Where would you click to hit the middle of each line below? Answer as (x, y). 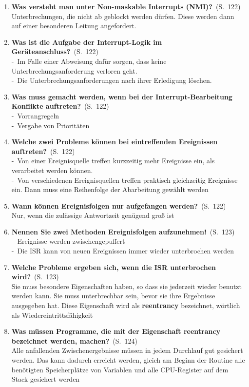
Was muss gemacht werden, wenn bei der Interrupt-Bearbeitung (122, 96)
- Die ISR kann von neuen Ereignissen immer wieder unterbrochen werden (123, 251)
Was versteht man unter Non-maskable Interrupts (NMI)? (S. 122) (126, 6)
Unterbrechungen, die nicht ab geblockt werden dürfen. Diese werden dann (123, 16)
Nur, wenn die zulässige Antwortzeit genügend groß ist (93, 215)
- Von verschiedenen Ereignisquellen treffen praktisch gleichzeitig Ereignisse (124, 180)
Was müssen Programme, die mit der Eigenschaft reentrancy (116, 331)
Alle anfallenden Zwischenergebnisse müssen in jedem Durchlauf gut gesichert (127, 350)
